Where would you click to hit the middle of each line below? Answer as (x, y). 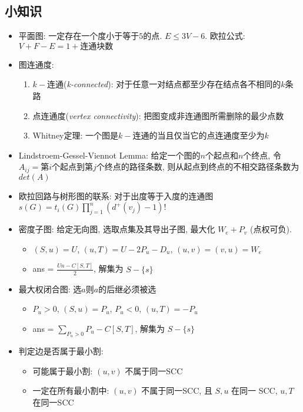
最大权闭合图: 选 (50, 289)
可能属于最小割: (63, 370)
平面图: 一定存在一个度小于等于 (79, 36)
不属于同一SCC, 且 (177, 390)
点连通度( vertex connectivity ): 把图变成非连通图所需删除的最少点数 (158, 115)
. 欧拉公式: (225, 36)
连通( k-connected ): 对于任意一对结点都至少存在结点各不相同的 (164, 84)
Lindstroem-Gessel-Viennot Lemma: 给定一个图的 (109, 155)
